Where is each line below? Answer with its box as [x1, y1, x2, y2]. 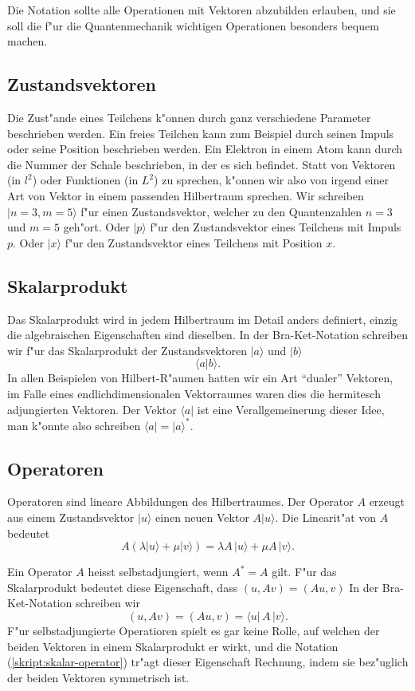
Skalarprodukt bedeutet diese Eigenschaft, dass [7, 578, 238, 595]
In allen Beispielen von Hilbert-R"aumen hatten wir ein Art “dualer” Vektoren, [7, 369, 393, 386]
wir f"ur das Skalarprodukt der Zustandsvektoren [7, 342, 247, 358]
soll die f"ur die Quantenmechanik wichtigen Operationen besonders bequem [7, 17, 379, 34]
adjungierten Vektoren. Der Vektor [7, 401, 177, 417]
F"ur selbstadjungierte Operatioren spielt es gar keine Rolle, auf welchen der [7, 622, 380, 638]
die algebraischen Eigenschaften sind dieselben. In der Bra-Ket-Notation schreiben [7, 326, 408, 343]
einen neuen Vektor [155, 508, 249, 525]
